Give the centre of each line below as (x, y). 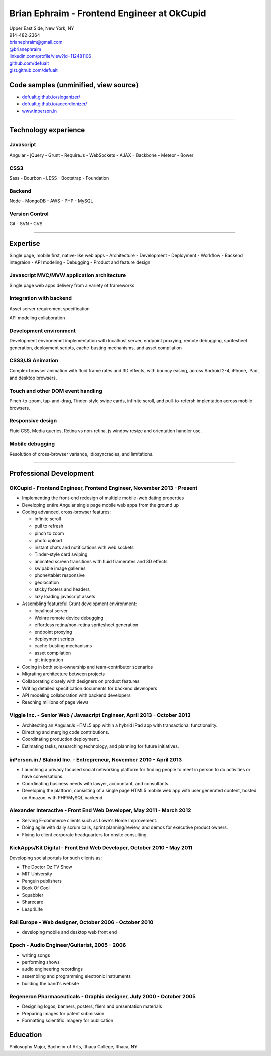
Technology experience (47, 130)
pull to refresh (49, 526)
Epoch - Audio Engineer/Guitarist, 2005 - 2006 (68, 945)
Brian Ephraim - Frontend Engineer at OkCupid (108, 13)
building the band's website (50, 984)
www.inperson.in (39, 111)
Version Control (29, 214)
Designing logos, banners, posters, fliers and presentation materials (92, 1006)
